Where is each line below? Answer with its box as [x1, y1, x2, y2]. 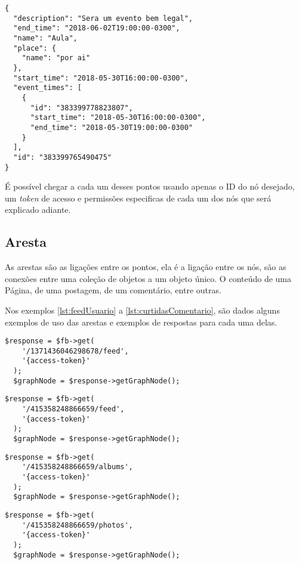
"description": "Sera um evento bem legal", [13, 14, 193, 23]
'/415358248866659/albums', [21, 463, 133, 472]
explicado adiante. [5, 203, 71, 216]
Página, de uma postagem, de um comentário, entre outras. [5, 284, 221, 296]
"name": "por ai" [21, 54, 91, 63]
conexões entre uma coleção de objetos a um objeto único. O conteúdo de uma [5, 272, 292, 284]
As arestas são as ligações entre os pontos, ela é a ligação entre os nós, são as [5, 261, 286, 273]
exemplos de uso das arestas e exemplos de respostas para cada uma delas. [5, 315, 278, 328]
